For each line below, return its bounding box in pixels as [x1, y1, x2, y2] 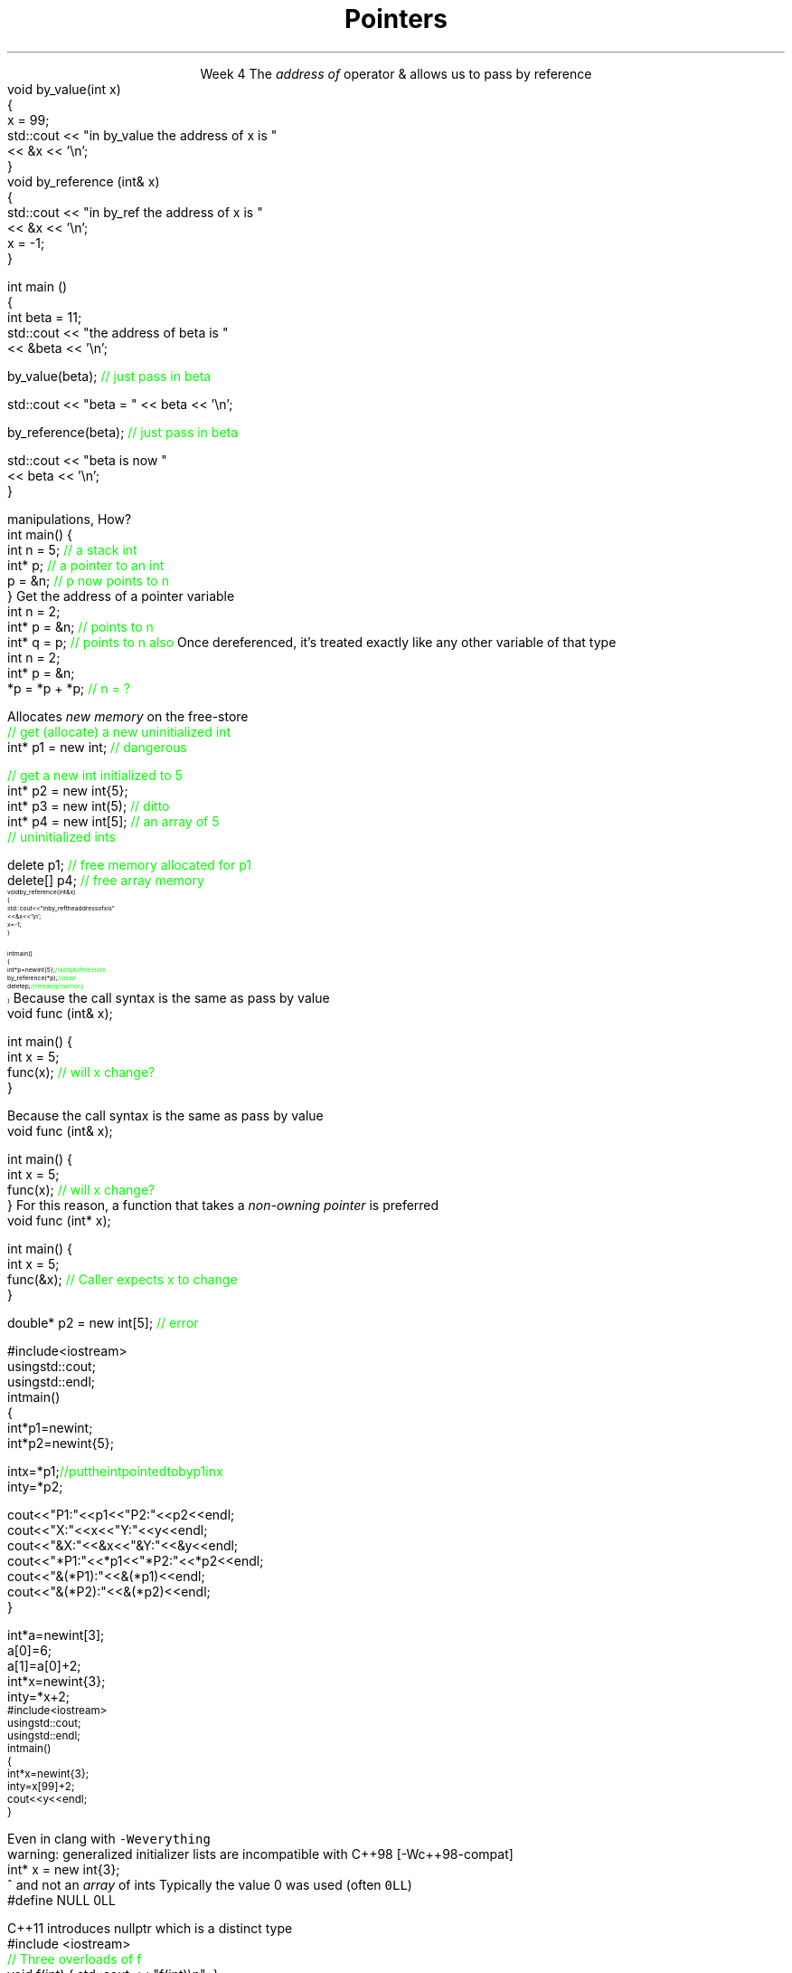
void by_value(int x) [7, 81, 121, 97]
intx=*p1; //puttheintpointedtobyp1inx [7, 1463, 223, 1479]
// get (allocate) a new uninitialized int [7, 723, 231, 739]
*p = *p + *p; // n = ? [7, 680, 130, 696]
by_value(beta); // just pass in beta [7, 367, 212, 384]
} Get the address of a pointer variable [7, 587, 235, 604]
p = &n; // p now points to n [7, 572, 169, 588]
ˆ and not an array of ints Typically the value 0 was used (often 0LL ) [7, 1876, 412, 1892]
